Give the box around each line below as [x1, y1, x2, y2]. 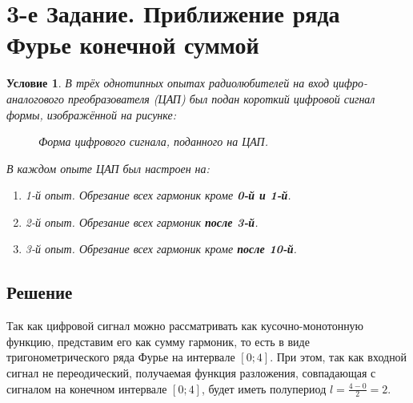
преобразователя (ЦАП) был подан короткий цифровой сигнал [68, 90, 375, 107]
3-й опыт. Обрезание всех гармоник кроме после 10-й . [25, 240, 297, 257]
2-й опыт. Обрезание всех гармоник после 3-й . [25, 213, 259, 230]
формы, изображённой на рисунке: [6, 106, 177, 123]
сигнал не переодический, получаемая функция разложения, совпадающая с [6, 365, 376, 381]
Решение [6, 280, 73, 304]
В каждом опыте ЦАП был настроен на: [6, 159, 210, 176]
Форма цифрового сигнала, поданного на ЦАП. [38, 133, 268, 150]
